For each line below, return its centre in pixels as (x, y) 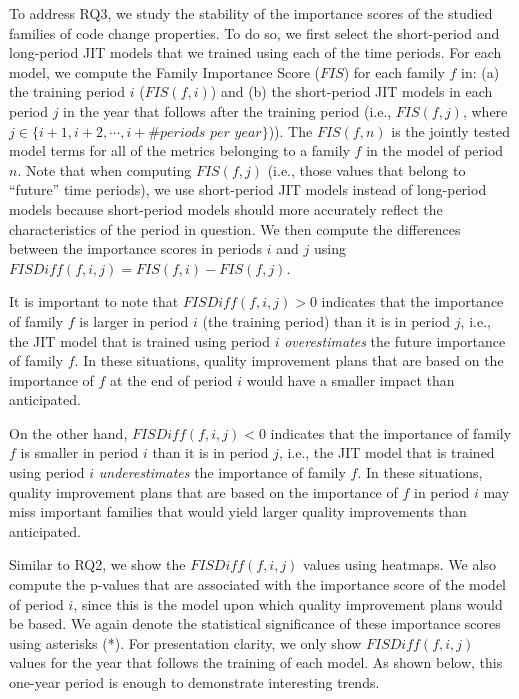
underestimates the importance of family (222, 472)
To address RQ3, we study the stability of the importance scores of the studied (251, 13)
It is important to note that (94, 301)
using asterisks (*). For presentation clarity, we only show (185, 642)
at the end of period (171, 379)
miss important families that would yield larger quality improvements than (238, 511)
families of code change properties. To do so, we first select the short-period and (254, 32)
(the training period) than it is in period (326, 320)
